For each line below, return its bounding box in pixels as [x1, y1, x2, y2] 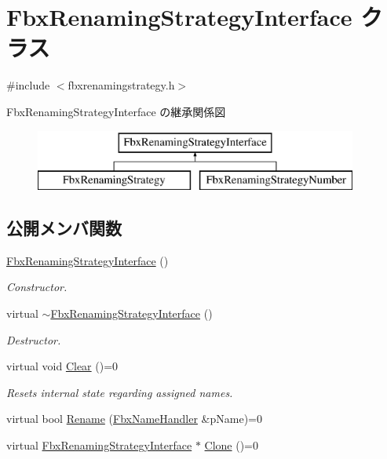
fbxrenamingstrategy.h [68, 77, 175, 93]
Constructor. [6, 279, 68, 295]
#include [6, 77, 50, 93]
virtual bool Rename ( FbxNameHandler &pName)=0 [6, 410, 263, 427]
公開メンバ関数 [6, 216, 122, 240]
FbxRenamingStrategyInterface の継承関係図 [6, 103, 226, 119]
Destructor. [6, 331, 61, 348]
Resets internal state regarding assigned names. [6, 384, 233, 400]
